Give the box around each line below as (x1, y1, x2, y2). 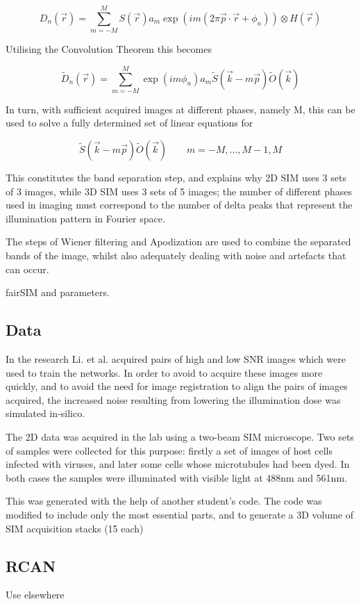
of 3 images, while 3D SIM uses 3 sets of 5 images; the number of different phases (6, 183, 352, 198)
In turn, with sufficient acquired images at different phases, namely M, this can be (6, 101, 355, 116)
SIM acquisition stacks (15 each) (6, 521, 144, 535)
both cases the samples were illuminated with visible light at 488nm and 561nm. (6, 470, 347, 484)
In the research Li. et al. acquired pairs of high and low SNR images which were (6, 351, 346, 366)
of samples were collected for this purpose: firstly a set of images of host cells (6, 443, 333, 457)
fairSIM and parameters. (6, 285, 110, 300)
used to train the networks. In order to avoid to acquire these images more (6, 365, 323, 379)
